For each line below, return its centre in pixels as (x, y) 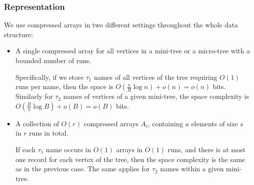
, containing (166, 123)
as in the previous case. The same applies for (82, 169)
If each (25, 149)
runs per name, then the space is (64, 86)
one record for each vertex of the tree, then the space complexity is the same (130, 159)
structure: (19, 34)
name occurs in (69, 149)
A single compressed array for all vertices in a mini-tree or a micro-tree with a (133, 51)
